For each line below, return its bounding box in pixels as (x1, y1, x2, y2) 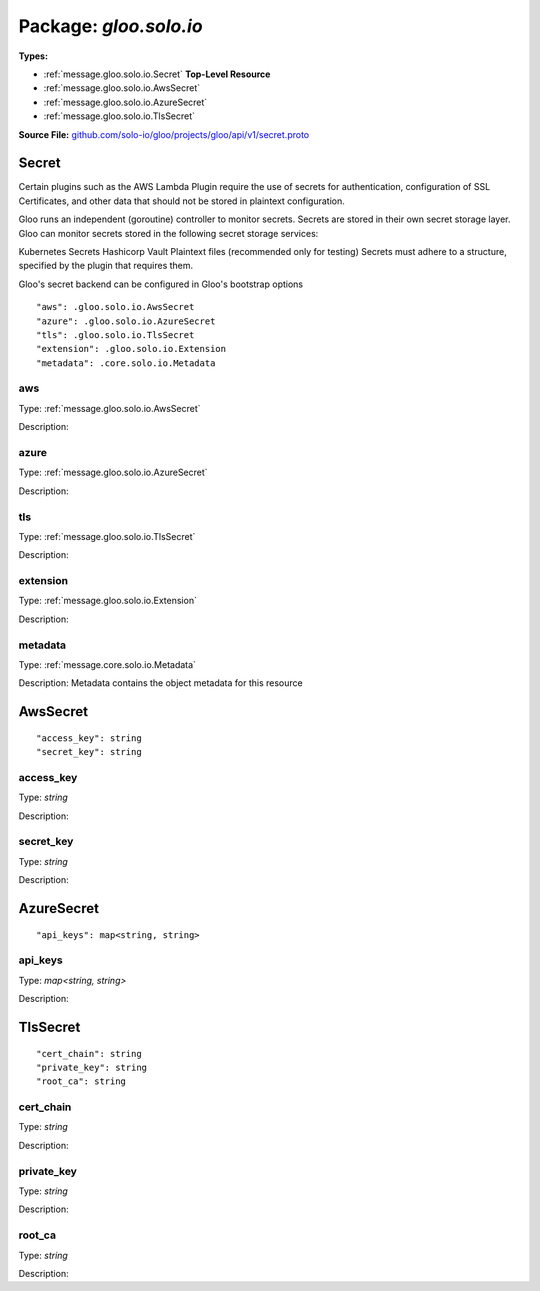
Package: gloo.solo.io (18, 15, 204, 37)
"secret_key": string (36, 746, 142, 758)
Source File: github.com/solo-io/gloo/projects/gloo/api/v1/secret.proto (18, 128, 310, 140)
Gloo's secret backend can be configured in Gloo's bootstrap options (18, 278, 304, 290)
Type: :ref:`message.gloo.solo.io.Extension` (18, 595, 197, 607)
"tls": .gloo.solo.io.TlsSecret (36, 329, 195, 340)
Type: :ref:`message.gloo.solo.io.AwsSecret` (18, 402, 201, 414)
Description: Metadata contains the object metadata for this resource (18, 677, 304, 689)
